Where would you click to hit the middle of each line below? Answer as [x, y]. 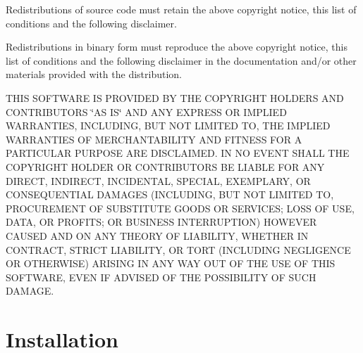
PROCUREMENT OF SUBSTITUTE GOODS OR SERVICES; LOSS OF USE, [180, 208]
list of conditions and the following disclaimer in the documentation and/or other [181, 60]
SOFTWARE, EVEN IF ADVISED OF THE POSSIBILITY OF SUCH [161, 277]
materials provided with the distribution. [94, 74]
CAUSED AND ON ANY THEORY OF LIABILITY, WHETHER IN [157, 235]
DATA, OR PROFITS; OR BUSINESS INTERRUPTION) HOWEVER [161, 222]
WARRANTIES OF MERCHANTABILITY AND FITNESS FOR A [154, 139]
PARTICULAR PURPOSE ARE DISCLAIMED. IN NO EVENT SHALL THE [178, 153]
